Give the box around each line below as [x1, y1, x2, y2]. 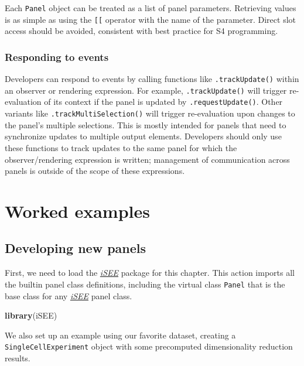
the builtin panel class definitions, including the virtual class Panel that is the [5, 278, 285, 290]
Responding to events [5, 49, 109, 64]
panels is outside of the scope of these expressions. [5, 165, 185, 177]
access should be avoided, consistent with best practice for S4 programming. [5, 25, 278, 37]
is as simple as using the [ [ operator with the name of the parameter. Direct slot [5, 13, 296, 25]
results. [5, 351, 30, 364]
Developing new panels [5, 239, 146, 257]
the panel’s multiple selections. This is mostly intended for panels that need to [5, 118, 286, 131]
